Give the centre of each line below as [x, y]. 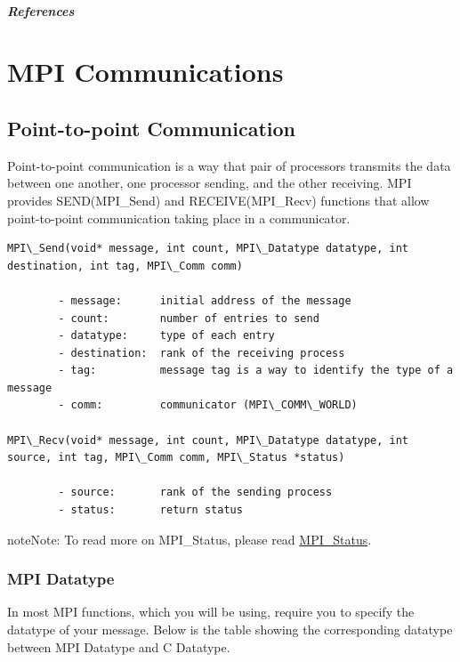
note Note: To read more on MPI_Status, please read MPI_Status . [190, 539]
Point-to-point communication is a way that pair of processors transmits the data [229, 165]
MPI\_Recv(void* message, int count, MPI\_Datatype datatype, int [208, 440]
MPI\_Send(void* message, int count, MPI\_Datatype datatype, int [208, 249]
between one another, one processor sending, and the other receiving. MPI [210, 183]
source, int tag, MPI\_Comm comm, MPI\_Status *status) [176, 458]
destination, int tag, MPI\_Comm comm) [125, 266]
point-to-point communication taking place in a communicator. [179, 218]
